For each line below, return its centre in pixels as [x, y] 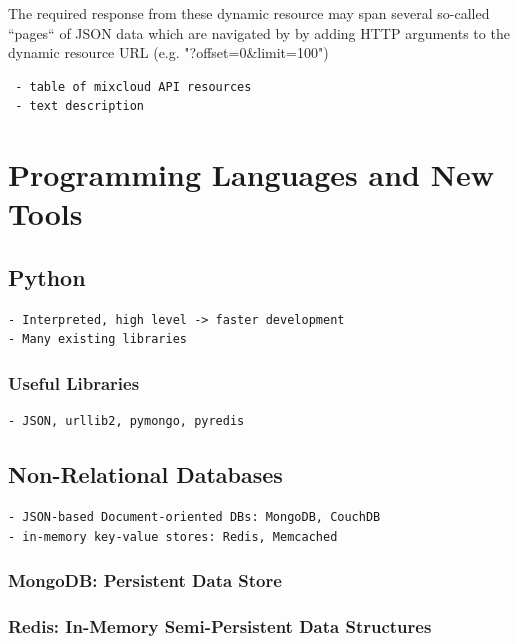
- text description [80, 106]
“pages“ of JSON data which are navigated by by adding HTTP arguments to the [259, 32]
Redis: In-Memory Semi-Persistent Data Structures [220, 625]
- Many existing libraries [97, 339]
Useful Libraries [74, 382]
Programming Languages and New [251, 174]
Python [47, 276]
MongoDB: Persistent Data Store [145, 580]
